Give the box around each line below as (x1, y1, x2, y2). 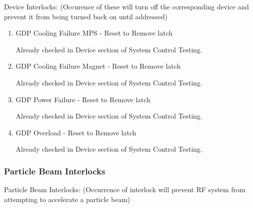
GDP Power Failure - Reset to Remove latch (15, 94, 151, 104)
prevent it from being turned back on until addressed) (4, 11, 168, 21)
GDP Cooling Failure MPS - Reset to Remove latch (15, 28, 173, 38)
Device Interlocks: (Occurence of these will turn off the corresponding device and (4, 1, 249, 11)
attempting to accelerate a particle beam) (4, 194, 130, 204)
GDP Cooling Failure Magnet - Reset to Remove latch (15, 61, 181, 71)
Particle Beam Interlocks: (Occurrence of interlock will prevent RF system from (4, 184, 246, 195)
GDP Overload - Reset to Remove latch (15, 127, 137, 137)
